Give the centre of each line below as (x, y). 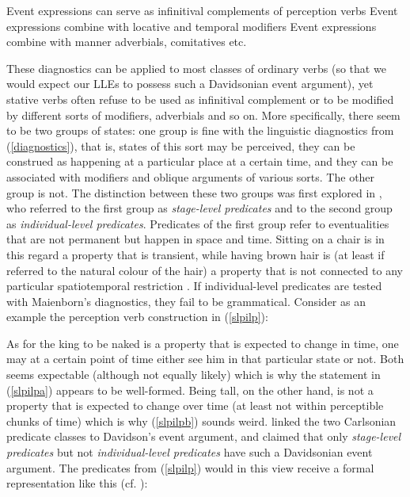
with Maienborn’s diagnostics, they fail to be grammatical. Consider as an (186, 301)
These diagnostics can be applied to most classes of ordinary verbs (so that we (196, 68)
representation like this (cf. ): (77, 483)
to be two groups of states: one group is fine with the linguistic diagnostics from (200, 130)
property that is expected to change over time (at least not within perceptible (195, 405)
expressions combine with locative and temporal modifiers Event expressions (192, 26)
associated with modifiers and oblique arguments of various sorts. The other (191, 176)
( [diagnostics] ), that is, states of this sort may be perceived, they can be (181, 145)
